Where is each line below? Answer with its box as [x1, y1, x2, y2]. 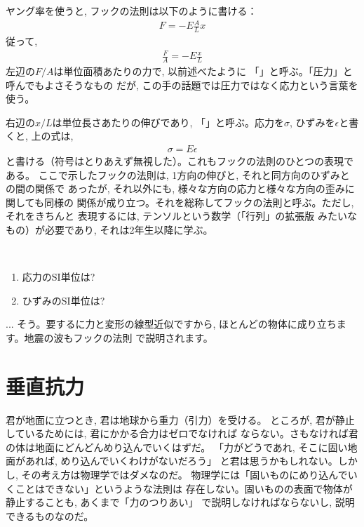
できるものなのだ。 [6, 508, 94, 523]
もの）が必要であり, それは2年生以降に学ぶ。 [6, 222, 213, 236]
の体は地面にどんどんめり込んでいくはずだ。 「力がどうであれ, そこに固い [6, 439, 348, 454]
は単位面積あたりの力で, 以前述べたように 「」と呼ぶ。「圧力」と [53, 63, 353, 78]
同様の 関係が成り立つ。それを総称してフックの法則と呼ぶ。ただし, [43, 194, 354, 209]
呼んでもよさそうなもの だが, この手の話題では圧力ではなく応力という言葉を [6, 77, 358, 92]
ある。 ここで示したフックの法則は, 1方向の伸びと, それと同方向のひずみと [6, 167, 350, 182]
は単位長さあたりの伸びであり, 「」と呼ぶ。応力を [52, 114, 284, 129]
